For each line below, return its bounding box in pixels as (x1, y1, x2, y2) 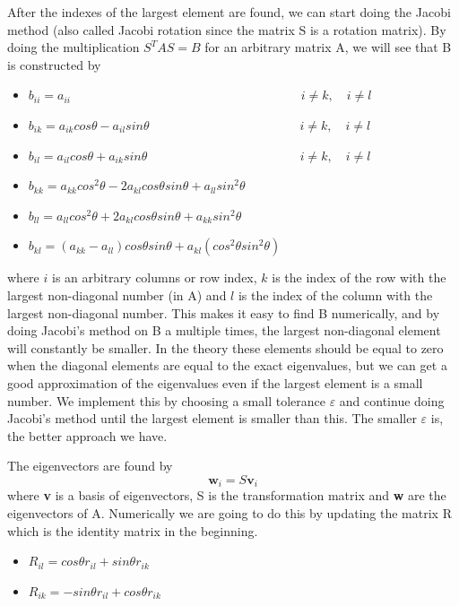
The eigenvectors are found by (7, 456, 173, 475)
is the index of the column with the (238, 285, 433, 304)
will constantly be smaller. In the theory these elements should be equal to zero (7, 338, 444, 357)
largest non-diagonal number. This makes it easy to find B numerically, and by (7, 303, 440, 322)
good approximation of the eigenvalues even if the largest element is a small (7, 373, 423, 392)
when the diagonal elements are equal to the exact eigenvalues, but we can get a (7, 356, 447, 375)
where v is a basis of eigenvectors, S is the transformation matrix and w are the (7, 486, 446, 505)
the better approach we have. (7, 426, 168, 445)
